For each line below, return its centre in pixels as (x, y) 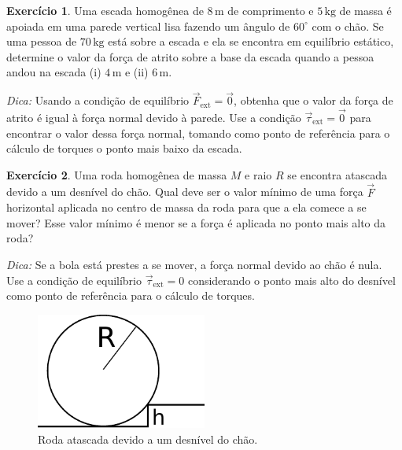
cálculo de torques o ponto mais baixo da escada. (124, 148)
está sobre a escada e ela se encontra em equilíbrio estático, (251, 41)
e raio (258, 174)
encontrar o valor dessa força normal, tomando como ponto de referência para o (198, 133)
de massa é (365, 10)
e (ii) (136, 72)
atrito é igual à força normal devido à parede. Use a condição (154, 117)
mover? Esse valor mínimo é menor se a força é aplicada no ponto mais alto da (196, 222)
